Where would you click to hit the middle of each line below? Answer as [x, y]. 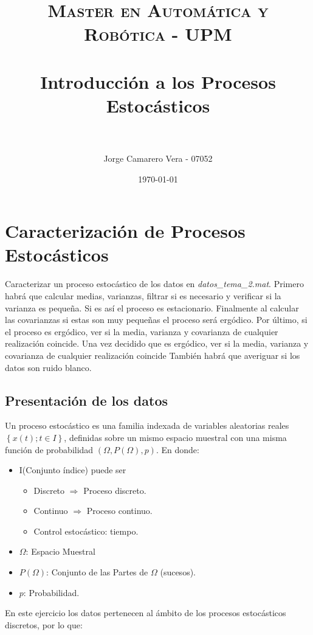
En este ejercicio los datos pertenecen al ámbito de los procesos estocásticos [146, 613]
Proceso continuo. [119, 511]
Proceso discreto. [115, 490]
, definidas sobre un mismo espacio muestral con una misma [175, 437]
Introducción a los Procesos [158, 81]
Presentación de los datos [87, 400]
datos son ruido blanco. [48, 367]
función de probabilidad [49, 449]
